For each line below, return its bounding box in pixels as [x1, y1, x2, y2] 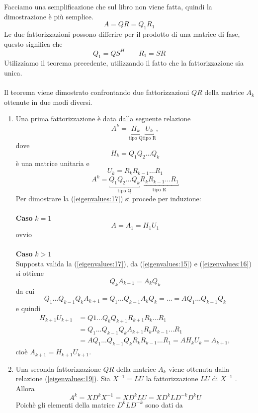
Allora [15, 383, 35, 393]
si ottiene [15, 268, 44, 278]
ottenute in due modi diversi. [4, 96, 92, 107]
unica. [4, 68, 22, 78]
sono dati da [145, 399, 183, 410]
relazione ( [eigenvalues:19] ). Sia [15, 373, 110, 384]
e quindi [15, 303, 41, 313]
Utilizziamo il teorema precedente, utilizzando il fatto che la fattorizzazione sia [4, 58, 244, 68]
